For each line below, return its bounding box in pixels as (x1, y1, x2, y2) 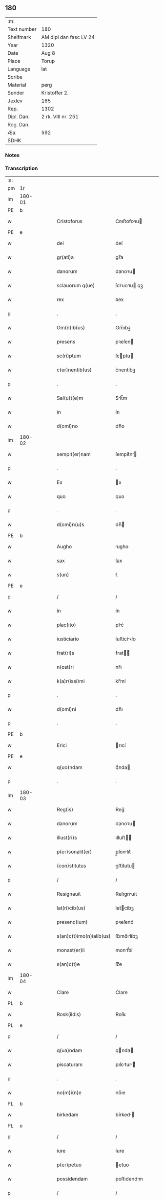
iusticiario (57, 635, 79, 642)
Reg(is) (57, 806, 74, 813)
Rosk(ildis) (57, 1011, 82, 1018)
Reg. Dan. (7, 121, 30, 128)
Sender (7, 89, 24, 96)
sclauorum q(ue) (57, 282, 95, 289)
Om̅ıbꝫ (115, 324, 131, 331)
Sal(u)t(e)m (57, 395, 83, 402)
